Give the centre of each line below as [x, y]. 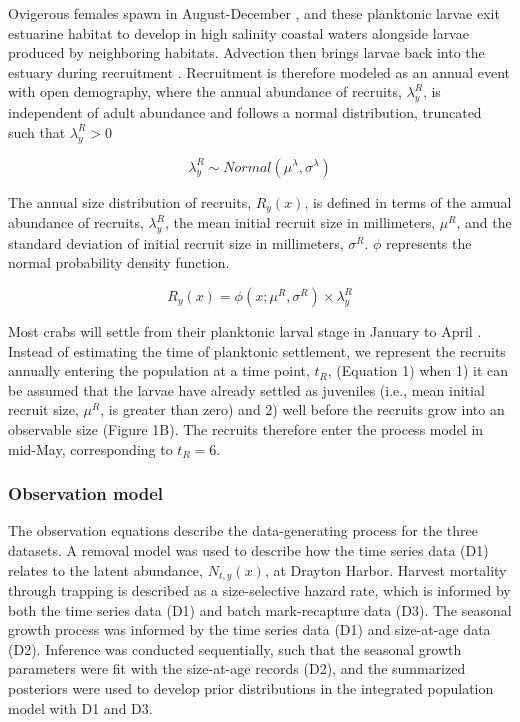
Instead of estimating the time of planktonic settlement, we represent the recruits [257, 350]
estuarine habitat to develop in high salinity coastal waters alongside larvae [238, 32]
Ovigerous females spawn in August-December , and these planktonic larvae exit [254, 13]
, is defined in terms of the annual [408, 201]
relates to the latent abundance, [105, 569]
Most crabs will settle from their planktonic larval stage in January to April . [245, 331]
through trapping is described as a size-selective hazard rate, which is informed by [259, 590]
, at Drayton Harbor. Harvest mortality [385, 569]
